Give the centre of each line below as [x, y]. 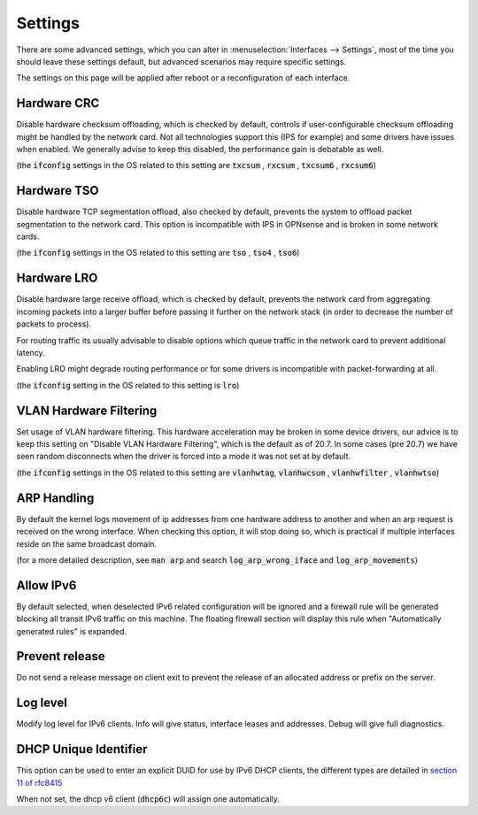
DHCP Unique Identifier [82, 749]
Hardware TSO [58, 191]
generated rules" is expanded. [72, 631]
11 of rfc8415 [39, 782]
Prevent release [61, 656]
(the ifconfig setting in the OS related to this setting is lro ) [128, 385]
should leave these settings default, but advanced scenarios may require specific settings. [181, 61]
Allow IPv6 [46, 585]
